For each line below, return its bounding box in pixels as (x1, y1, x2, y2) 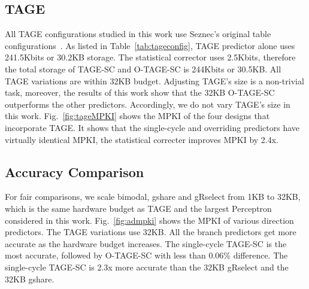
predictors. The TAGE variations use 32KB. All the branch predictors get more (5, 226, 296, 238)
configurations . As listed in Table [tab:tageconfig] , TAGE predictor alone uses (5, 39, 295, 51)
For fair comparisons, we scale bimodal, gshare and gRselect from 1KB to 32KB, (5, 190, 301, 203)
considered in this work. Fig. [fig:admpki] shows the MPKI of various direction (5, 214, 294, 226)
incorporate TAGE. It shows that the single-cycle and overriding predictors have (5, 121, 299, 133)
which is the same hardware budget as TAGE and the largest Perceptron (5, 202, 272, 214)
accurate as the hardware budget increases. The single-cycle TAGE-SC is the (5, 237, 287, 250)
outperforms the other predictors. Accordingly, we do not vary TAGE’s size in (5, 98, 290, 110)
